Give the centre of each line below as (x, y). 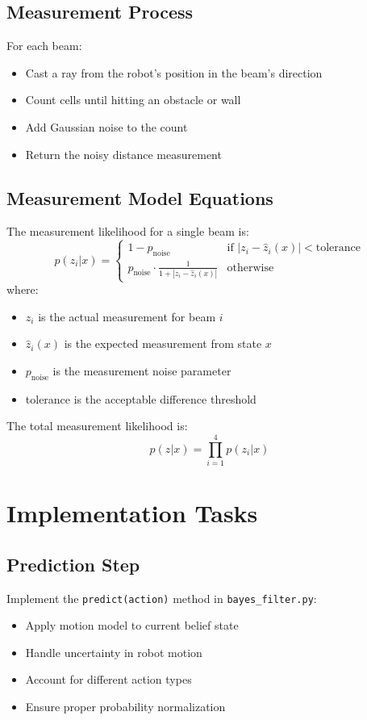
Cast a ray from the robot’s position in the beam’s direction (174, 72)
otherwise (250, 268)
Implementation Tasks (132, 513)
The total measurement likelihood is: (97, 426)
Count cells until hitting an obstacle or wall (133, 100)
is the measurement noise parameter (142, 370)
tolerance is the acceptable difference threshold (141, 398)
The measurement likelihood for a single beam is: (128, 231)
